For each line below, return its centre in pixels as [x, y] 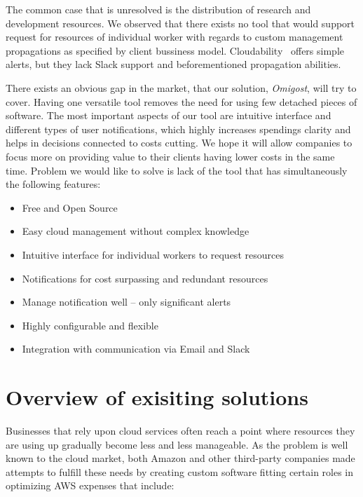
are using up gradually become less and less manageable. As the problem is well [177, 444]
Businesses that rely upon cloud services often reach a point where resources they [180, 430]
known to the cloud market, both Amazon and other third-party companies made [180, 458]
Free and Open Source [70, 207]
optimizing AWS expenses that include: [90, 485]
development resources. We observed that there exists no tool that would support [180, 23]
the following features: [53, 184]
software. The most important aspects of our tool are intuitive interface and [169, 115]
